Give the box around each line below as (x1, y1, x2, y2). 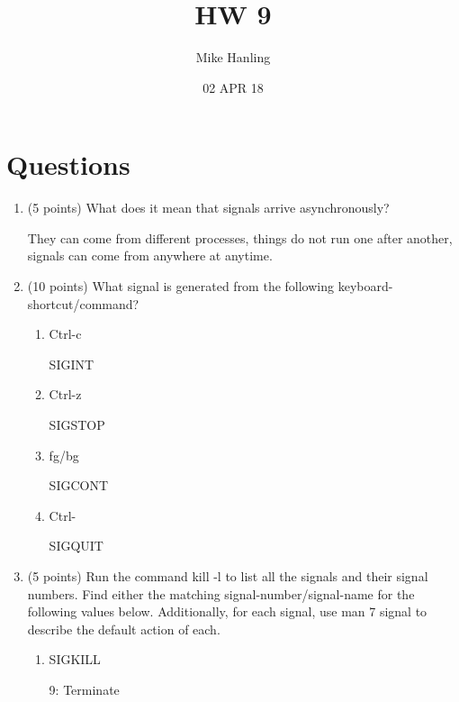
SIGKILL (49, 650, 101, 669)
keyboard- (337, 277, 393, 296)
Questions (6, 146, 130, 183)
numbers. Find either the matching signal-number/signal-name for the (27, 584, 415, 603)
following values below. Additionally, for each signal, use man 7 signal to (27, 602, 427, 621)
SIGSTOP (49, 415, 105, 433)
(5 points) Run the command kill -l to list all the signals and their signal (27, 566, 428, 585)
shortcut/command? (27, 294, 139, 313)
